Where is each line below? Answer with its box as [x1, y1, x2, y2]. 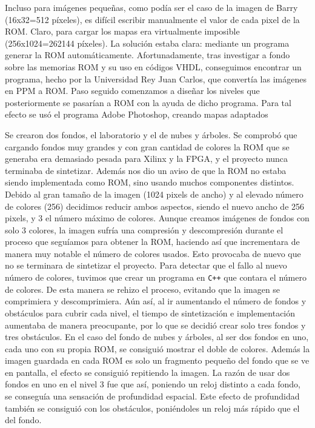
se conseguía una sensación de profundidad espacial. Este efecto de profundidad [5, 390, 300, 403]
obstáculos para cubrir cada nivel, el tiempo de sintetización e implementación [5, 306, 296, 319]
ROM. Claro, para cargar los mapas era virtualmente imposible [5, 25, 240, 38]
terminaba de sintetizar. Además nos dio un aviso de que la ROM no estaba [5, 164, 287, 176]
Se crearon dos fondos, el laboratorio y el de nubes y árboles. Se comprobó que [5, 128, 297, 141]
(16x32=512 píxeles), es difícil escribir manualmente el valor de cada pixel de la [5, 13, 300, 25]
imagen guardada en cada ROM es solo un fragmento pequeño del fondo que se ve [5, 354, 310, 367]
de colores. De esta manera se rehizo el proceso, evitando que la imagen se [5, 283, 280, 295]
